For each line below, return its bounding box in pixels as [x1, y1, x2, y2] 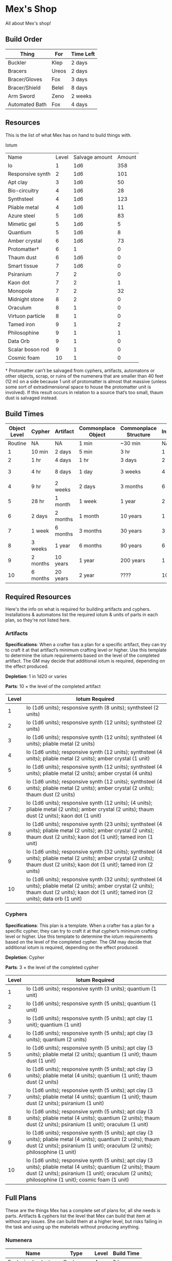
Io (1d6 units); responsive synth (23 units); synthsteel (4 [26, 821, 162, 828]
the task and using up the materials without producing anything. [5, 1223, 140, 1230]
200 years [120, 557, 145, 564]
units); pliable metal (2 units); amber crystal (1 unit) [26, 755, 150, 762]
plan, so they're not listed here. [5, 617, 71, 623]
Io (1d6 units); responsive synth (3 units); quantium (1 [26, 985, 157, 992]
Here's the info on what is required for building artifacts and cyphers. [5, 606, 151, 612]
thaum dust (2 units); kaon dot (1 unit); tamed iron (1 [26, 833, 154, 841]
